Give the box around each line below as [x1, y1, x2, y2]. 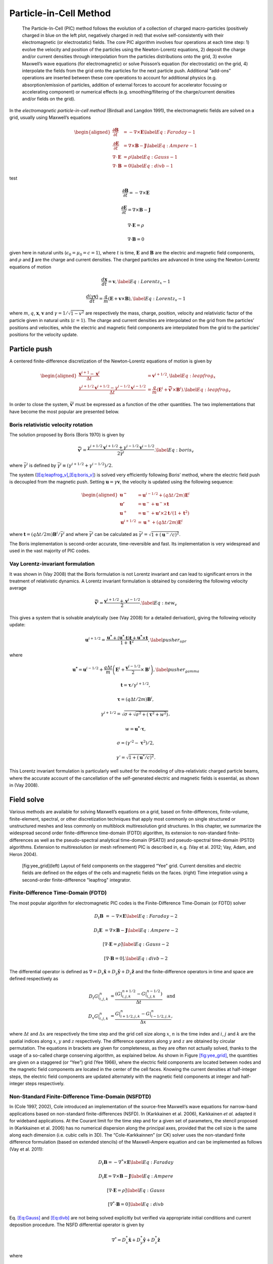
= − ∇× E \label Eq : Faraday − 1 [123, 129, 196, 135]
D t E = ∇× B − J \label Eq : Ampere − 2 [94, 927, 178, 934]
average [9, 585, 27, 591]
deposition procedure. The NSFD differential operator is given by [9, 1222, 144, 1228]
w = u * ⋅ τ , [125, 725, 146, 732]
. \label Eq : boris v [154, 447, 194, 454]
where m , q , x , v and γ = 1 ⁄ [9, 310, 68, 316]
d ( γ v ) [86, 293, 99, 299]
